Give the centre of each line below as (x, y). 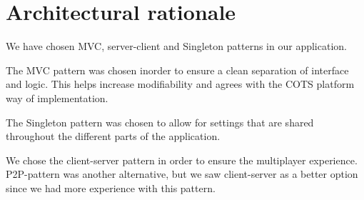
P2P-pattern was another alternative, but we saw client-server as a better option (182, 174)
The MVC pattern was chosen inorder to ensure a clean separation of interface (177, 70)
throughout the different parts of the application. (113, 136)
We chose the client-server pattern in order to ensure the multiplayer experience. (182, 160)
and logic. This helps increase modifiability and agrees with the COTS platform (180, 84)
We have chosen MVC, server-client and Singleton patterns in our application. (176, 46)
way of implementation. (57, 97)
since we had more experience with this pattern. (111, 187)
